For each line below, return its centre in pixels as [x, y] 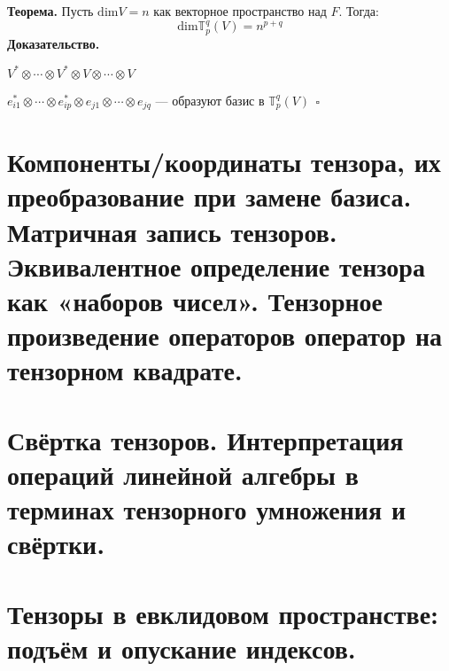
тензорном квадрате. [125, 370]
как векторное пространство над [240, 11]
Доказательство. [54, 43]
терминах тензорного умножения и [207, 509]
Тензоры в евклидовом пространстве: [223, 613]
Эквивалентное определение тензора [216, 265]
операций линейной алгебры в [183, 474]
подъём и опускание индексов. [182, 648]
